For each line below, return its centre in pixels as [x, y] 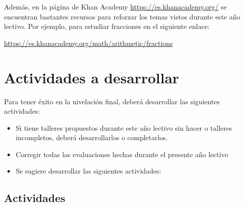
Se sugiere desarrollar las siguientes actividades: [88, 171]
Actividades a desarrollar [92, 77]
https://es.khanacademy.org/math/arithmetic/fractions [88, 43]
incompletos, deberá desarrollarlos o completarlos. [92, 137]
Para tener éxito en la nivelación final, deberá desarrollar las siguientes [112, 101]
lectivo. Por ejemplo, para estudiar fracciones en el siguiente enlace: [107, 26]
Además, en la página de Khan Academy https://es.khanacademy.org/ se [116, 6]
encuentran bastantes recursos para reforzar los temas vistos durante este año [122, 16]
